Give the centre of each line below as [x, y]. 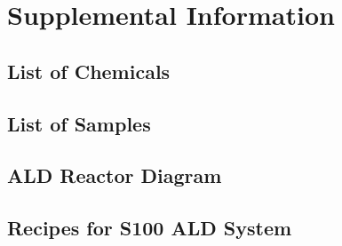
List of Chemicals [89, 71]
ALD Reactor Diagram [115, 175]
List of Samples [79, 123]
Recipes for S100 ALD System [150, 228]
